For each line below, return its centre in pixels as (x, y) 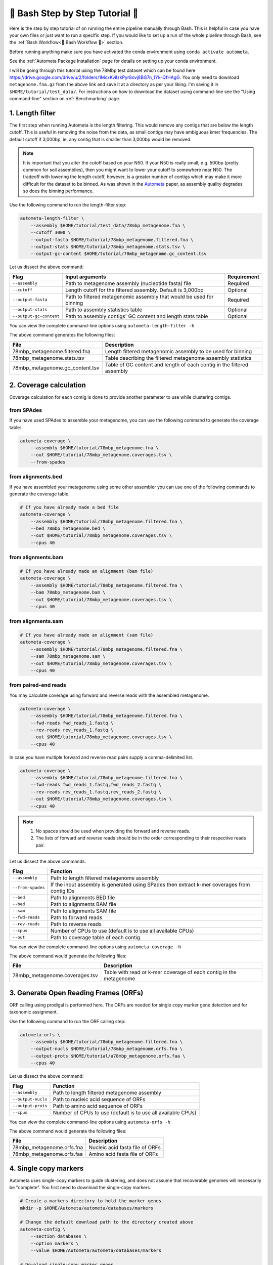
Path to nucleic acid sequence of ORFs (99, 1099)
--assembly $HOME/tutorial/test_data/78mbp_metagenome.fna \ (108, 225)
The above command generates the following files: (62, 335)
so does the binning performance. (58, 191)
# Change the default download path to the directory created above (107, 1222)
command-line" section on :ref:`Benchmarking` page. (65, 99)
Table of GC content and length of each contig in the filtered (177, 364)
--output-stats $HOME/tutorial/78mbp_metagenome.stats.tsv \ (108, 247)
